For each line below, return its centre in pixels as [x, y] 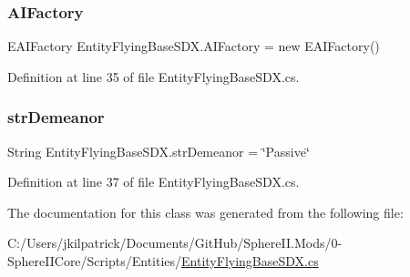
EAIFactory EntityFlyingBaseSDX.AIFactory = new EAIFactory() [194, 46]
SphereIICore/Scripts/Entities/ [95, 261]
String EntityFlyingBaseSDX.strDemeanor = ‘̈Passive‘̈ [159, 151]
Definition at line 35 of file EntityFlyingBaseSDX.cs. [154, 76]
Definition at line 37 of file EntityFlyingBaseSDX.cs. [154, 182]
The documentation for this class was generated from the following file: [205, 212]
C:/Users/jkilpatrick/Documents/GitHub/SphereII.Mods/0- [175, 243]
